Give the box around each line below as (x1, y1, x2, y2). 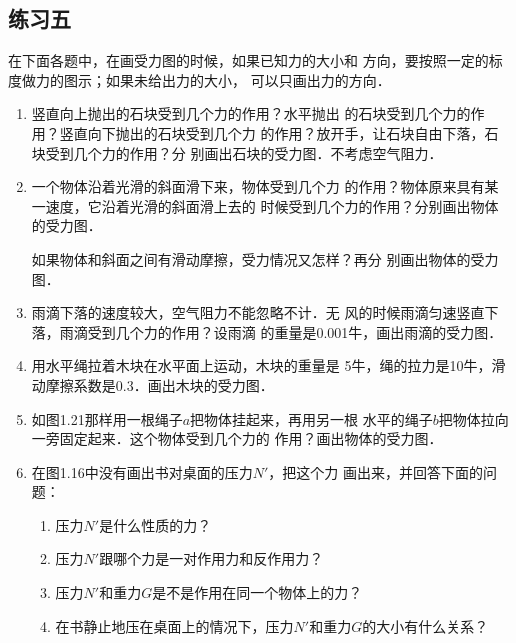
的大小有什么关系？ (362, 615, 489, 636)
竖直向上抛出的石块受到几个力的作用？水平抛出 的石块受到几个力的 (31, 103, 471, 124)
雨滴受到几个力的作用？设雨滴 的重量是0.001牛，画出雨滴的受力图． (59, 321, 503, 342)
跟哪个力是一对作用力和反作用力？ (99, 548, 324, 569)
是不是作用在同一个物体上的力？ (152, 582, 363, 603)
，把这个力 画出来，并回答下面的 (268, 461, 483, 482)
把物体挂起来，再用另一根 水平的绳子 (190, 408, 433, 429)
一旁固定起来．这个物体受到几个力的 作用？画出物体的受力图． (31, 428, 443, 449)
